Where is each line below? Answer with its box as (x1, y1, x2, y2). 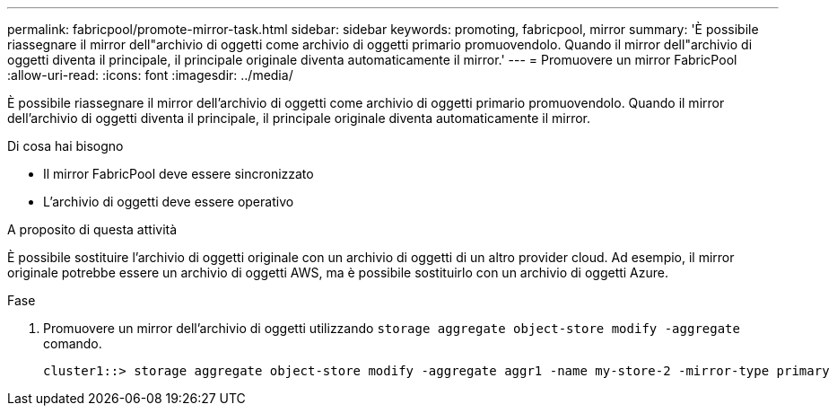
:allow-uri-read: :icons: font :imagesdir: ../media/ (7, 67, 293, 83)
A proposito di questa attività (7, 222, 178, 237)
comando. (43, 336, 102, 351)
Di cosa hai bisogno (7, 138, 124, 154)
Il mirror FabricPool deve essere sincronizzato (43, 166, 314, 181)
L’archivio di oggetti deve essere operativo (43, 194, 294, 209)
